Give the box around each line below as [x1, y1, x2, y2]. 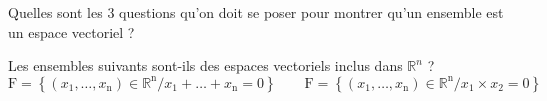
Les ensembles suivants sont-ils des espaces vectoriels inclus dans [8, 55, 403, 76]
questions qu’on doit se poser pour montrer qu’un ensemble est [119, 2, 504, 22]
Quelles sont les [8, 2, 103, 22]
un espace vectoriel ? [8, 21, 135, 42]
